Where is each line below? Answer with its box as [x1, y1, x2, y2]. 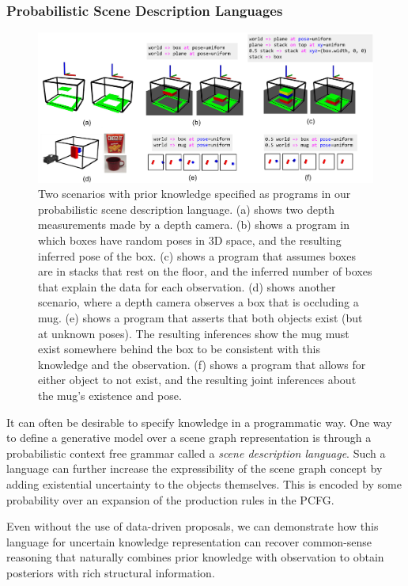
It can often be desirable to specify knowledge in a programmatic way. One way [6, 413, 392, 430]
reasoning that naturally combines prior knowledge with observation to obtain [6, 549, 384, 565]
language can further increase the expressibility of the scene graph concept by [6, 460, 383, 477]
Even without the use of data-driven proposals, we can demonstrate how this [6, 518, 379, 535]
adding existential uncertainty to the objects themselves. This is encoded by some [6, 475, 402, 492]
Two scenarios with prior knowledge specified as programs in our [38, 185, 351, 202]
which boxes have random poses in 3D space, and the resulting [38, 232, 342, 248]
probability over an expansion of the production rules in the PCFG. [6, 491, 334, 508]
